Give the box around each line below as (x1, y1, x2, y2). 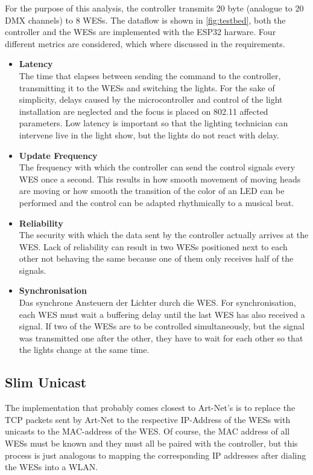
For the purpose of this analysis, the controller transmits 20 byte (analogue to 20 (5, 2, 304, 14)
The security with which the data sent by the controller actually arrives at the (19, 228, 309, 241)
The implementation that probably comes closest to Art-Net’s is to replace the (5, 401, 296, 414)
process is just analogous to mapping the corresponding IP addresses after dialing (5, 448, 306, 461)
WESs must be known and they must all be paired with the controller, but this (5, 437, 298, 450)
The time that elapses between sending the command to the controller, (19, 69, 281, 82)
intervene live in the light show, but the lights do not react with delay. (19, 128, 279, 141)
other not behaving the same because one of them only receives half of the (19, 252, 294, 265)
